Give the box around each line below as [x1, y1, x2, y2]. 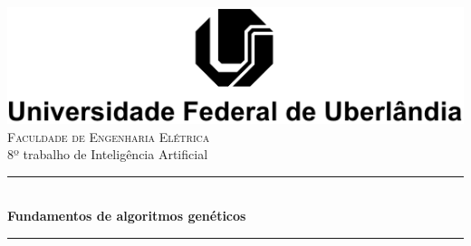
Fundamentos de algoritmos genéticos [7, 206, 246, 225]
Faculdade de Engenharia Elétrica [7, 127, 210, 146]
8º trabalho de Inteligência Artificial [7, 145, 208, 164]
